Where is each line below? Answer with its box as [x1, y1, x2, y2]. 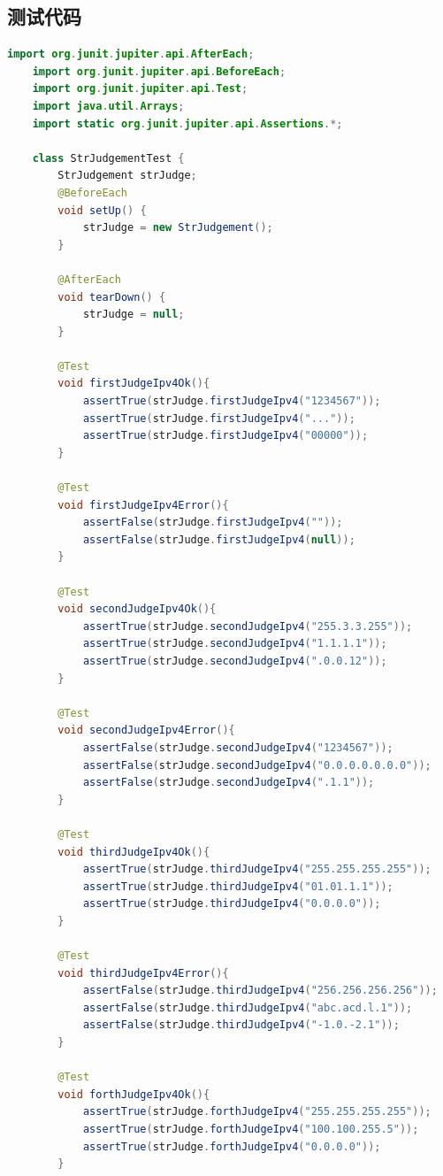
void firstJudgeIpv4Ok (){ [57, 377, 210, 390]
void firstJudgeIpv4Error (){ [57, 498, 229, 511]
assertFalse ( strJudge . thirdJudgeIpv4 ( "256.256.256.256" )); [82, 984, 438, 997]
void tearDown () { [57, 290, 166, 304]
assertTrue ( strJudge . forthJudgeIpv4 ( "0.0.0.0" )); [82, 1140, 381, 1153]
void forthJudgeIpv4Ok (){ [57, 1088, 210, 1101]
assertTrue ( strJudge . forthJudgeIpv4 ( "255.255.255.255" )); [82, 1105, 432, 1118]
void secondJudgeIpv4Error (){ [57, 724, 235, 737]
